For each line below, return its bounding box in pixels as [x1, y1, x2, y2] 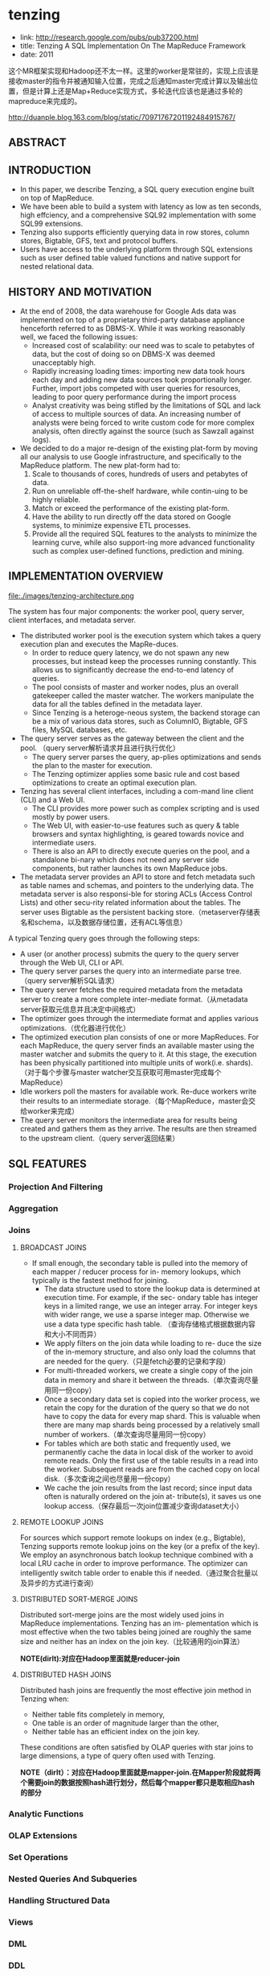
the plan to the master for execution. [31, 760, 153, 770]
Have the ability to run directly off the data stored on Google [31, 512, 231, 521]
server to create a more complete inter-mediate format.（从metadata [19, 994, 248, 1004]
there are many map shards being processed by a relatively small [43, 1420, 260, 1430]
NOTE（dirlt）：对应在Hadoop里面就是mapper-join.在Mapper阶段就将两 [19, 1767, 261, 1778]
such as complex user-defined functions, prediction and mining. [31, 546, 244, 555]
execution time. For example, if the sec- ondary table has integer [43, 1293, 259, 1302]
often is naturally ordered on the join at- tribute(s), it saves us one [43, 1492, 262, 1501]
